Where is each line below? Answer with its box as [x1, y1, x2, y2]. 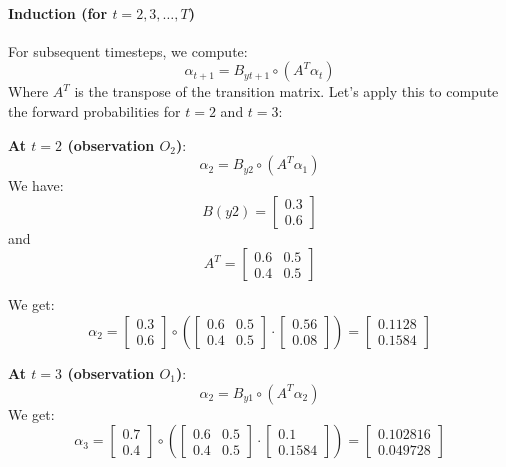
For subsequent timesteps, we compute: [8, 40, 248, 61]
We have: [8, 175, 64, 196]
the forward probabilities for [8, 100, 181, 121]
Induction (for [8, 2, 108, 23]
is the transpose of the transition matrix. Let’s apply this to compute [74, 81, 499, 102]
